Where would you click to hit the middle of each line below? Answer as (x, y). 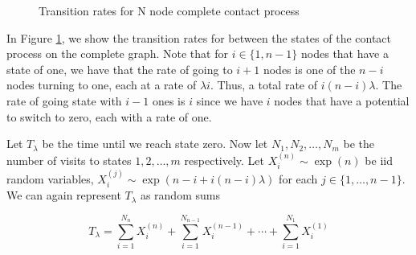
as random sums (180, 195)
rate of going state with (64, 100)
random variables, (50, 178)
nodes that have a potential (342, 100)
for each (298, 178)
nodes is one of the (309, 69)
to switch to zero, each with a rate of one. (109, 116)
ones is (169, 100)
